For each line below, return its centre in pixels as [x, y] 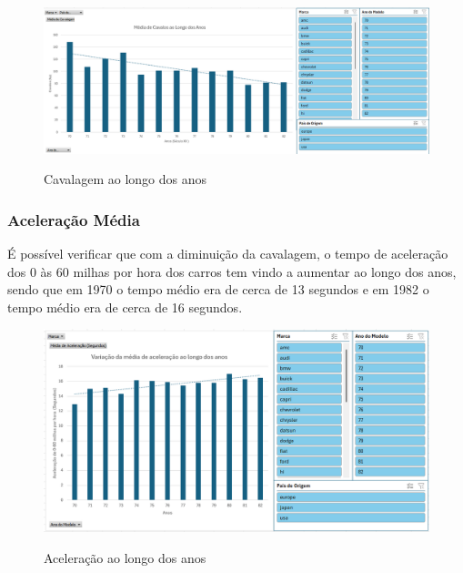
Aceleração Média [74, 219]
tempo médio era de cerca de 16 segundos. [125, 307]
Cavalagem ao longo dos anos [126, 179]
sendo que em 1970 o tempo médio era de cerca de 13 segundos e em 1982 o [218, 289]
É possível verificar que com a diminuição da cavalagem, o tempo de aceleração [228, 254]
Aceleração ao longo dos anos [125, 557]
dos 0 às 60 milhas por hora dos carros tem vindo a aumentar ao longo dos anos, [232, 271]
